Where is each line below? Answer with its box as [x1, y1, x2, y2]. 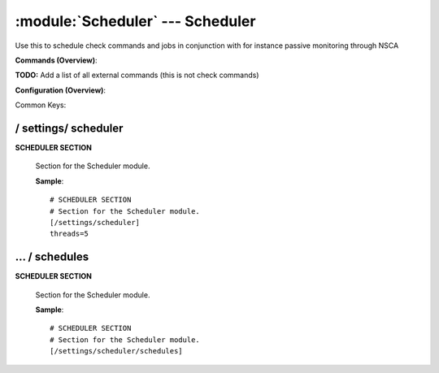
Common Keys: [15, 100, 67, 110]
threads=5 [50, 229, 89, 239]
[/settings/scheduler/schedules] [50, 346, 183, 356]
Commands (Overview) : [15, 55, 98, 65]
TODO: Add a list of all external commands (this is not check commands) [15, 70, 259, 80]
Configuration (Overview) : [15, 85, 106, 95]
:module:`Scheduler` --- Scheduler [15, 12, 256, 30]
